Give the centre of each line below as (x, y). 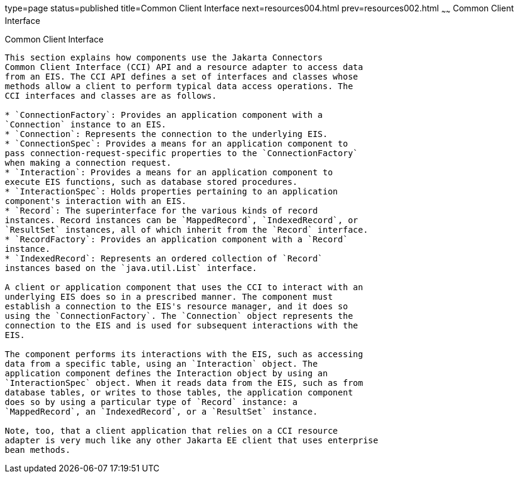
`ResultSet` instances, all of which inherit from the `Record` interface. (186, 229)
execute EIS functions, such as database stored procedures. (151, 182)
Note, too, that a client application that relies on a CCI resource (172, 430)
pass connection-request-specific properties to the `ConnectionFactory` (182, 153)
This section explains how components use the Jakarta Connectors (164, 57)
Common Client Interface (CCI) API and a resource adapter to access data (184, 67)
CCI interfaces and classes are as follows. (111, 95)
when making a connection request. (88, 162)
